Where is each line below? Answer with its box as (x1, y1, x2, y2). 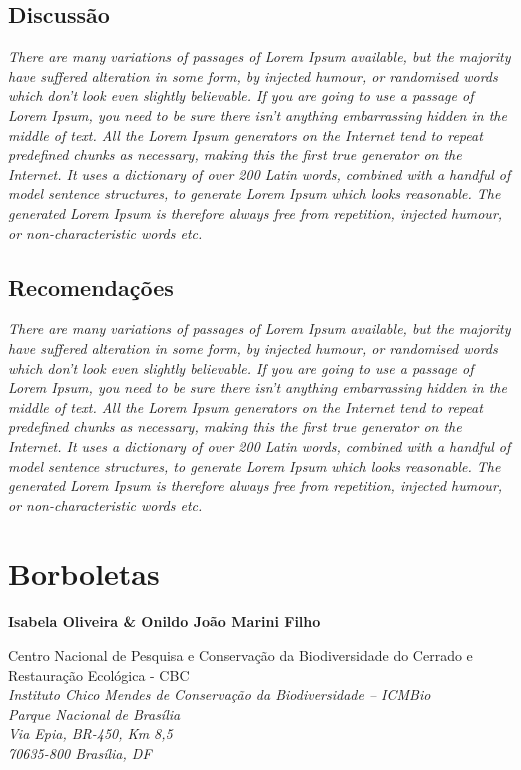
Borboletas (8, 553, 160, 594)
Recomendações (8, 271, 174, 302)
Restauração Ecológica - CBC (8, 664, 190, 685)
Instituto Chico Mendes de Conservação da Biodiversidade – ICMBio (8, 684, 431, 705)
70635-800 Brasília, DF (8, 742, 152, 763)
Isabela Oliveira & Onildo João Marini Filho (8, 611, 321, 632)
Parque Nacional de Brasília (8, 703, 181, 724)
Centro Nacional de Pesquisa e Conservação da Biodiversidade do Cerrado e (8, 645, 473, 665)
